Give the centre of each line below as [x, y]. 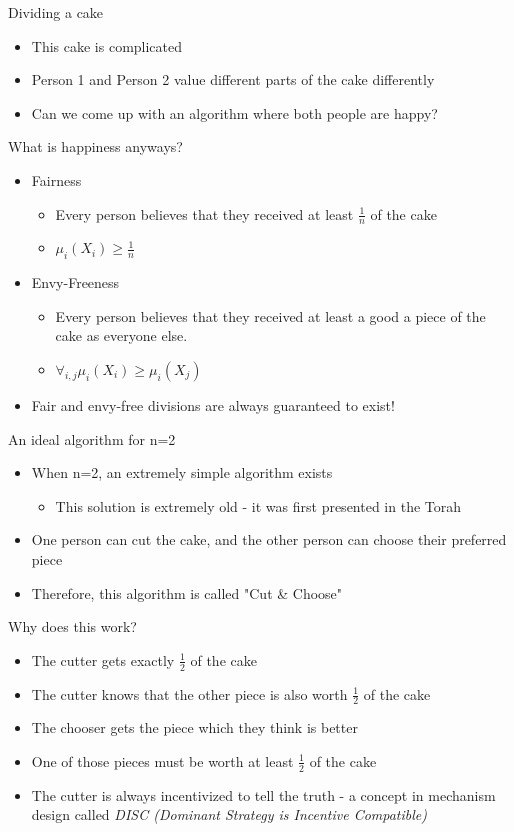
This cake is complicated [107, 45]
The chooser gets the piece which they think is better [194, 727]
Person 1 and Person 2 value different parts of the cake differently [233, 79]
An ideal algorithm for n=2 [92, 438]
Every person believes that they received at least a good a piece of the [270, 315]
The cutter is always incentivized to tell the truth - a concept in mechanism [263, 794]
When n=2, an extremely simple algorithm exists [182, 472]
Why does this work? [72, 626]
